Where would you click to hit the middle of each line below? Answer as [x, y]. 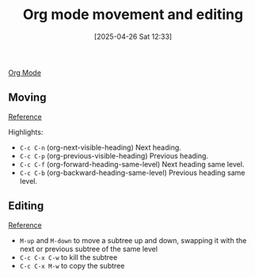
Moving [27, 98]
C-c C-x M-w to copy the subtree [72, 265]
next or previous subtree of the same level [89, 249]
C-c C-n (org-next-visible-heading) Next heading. [101, 147]
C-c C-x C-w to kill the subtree [69, 257]
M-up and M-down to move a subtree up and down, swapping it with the [133, 240]
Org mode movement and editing [133, 15]
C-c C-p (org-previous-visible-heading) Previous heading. [114, 155]
